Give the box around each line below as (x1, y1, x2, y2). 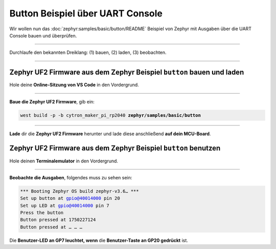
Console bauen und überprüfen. (9, 32, 77, 38)
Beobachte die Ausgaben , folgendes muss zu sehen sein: (9, 174, 132, 180)
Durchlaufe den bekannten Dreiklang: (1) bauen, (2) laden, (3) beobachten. (9, 49, 167, 56)
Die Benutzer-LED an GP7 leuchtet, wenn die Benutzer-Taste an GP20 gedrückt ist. (9, 237, 189, 243)
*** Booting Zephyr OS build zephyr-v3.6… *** (20, 188, 139, 194)
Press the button (20, 210, 64, 216)
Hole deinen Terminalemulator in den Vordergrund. (9, 158, 119, 164)
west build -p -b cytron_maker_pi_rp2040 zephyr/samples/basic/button (20, 112, 201, 118)
